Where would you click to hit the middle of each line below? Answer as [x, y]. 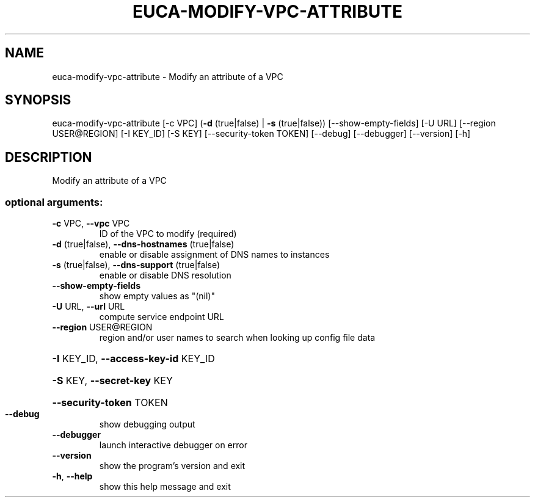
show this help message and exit [165, 487]
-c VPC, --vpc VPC [91, 224]
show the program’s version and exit [172, 466]
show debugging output [147, 424]
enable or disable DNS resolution [165, 275]
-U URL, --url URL [89, 307]
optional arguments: [54, 202]
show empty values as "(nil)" [157, 296]
